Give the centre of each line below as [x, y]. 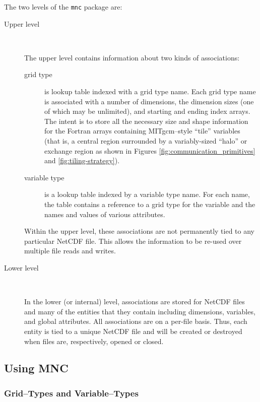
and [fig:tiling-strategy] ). [82, 160]
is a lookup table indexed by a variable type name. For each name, [147, 194]
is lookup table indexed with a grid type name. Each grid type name [150, 91]
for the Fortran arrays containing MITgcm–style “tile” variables [142, 131]
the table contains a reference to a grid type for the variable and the [150, 204]
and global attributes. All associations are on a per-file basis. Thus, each [136, 321]
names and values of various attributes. [105, 214]
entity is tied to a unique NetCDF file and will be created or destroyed [133, 331]
